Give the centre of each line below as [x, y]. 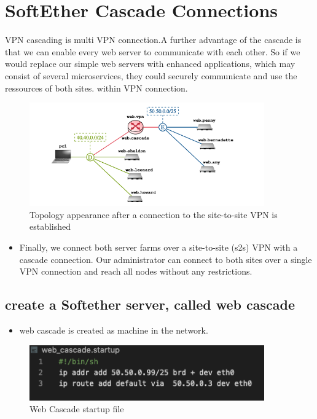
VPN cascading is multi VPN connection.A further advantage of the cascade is [153, 40]
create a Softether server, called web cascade [150, 304]
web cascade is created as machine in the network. [114, 330]
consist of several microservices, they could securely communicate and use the [151, 75]
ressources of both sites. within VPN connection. [96, 88]
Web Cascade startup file [77, 409]
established [50, 226]
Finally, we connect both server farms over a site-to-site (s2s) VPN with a [158, 247]
